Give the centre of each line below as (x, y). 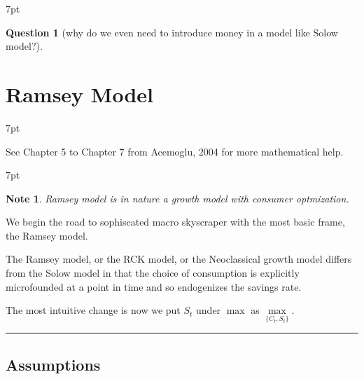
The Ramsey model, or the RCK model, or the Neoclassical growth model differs (179, 259)
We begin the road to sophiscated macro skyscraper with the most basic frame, (175, 222)
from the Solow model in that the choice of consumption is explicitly (153, 273)
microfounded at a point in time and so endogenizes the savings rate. (154, 286)
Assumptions (53, 364)
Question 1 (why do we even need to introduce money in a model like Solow (172, 32)
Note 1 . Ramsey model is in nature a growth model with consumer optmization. (177, 198)
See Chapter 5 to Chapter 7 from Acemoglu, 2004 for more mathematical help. (175, 151)
